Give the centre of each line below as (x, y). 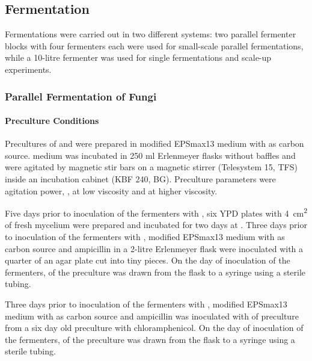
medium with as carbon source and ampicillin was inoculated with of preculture (152, 316)
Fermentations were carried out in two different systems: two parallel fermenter (151, 34)
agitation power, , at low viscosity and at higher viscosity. (111, 190)
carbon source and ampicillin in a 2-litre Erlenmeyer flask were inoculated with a (154, 248)
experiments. (28, 69)
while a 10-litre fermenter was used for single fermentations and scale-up (138, 57)
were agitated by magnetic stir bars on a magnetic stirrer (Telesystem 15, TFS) (151, 167)
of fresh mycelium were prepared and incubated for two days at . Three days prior (156, 225)
